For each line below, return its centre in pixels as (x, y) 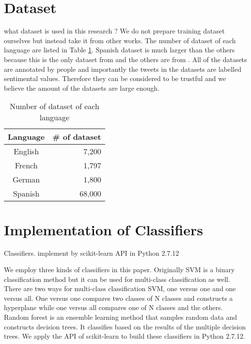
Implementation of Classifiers (104, 230)
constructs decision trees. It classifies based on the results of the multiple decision (125, 326)
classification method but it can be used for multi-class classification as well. (117, 279)
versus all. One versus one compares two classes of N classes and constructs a (118, 298)
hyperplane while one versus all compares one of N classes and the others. (113, 307)
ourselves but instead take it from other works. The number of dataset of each (120, 40)
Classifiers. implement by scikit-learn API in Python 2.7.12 (92, 253)
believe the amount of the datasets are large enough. (82, 88)
